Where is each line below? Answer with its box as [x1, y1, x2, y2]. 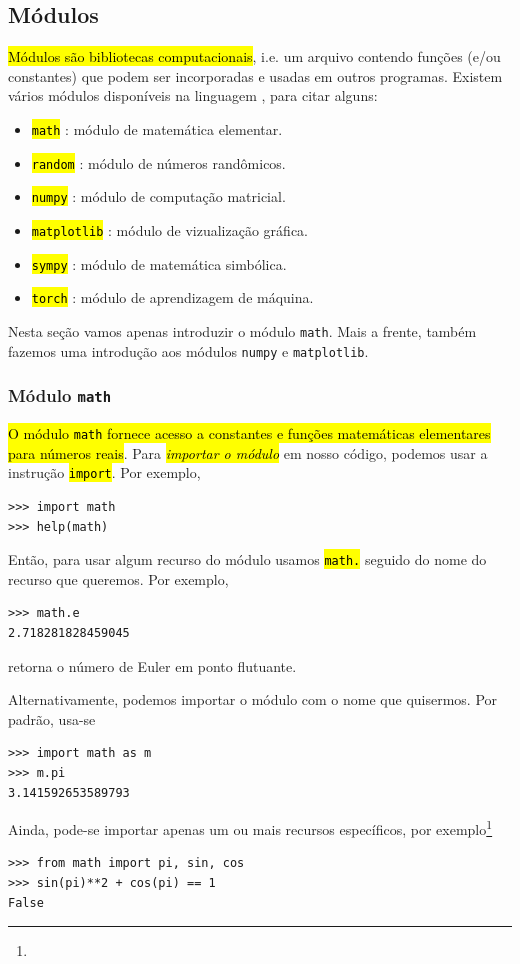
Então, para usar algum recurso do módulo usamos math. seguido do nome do [8, 549, 487, 570]
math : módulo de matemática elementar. [31, 118, 283, 139]
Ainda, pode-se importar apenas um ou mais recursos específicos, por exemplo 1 [8, 816, 493, 839]
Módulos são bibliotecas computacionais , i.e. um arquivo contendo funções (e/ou [8, 46, 501, 67]
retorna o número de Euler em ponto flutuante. [8, 655, 297, 676]
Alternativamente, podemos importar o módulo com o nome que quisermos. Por [8, 689, 498, 710]
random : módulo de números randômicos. [31, 152, 286, 173]
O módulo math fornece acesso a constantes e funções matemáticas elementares [8, 423, 491, 444]
